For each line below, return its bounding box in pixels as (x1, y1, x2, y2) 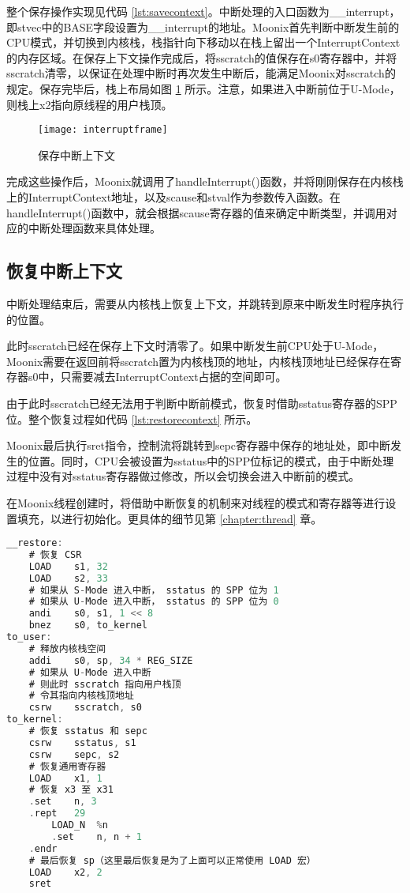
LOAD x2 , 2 (28, 866, 102, 878)
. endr (28, 842, 58, 854)
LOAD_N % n (51, 820, 108, 831)
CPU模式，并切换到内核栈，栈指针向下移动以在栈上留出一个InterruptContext (6, 34, 401, 51)
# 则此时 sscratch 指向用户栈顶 (28, 678, 181, 690)
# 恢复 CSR (28, 548, 82, 560)
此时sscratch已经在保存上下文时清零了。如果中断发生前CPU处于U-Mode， (6, 337, 384, 354)
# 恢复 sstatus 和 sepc (28, 725, 147, 737)
